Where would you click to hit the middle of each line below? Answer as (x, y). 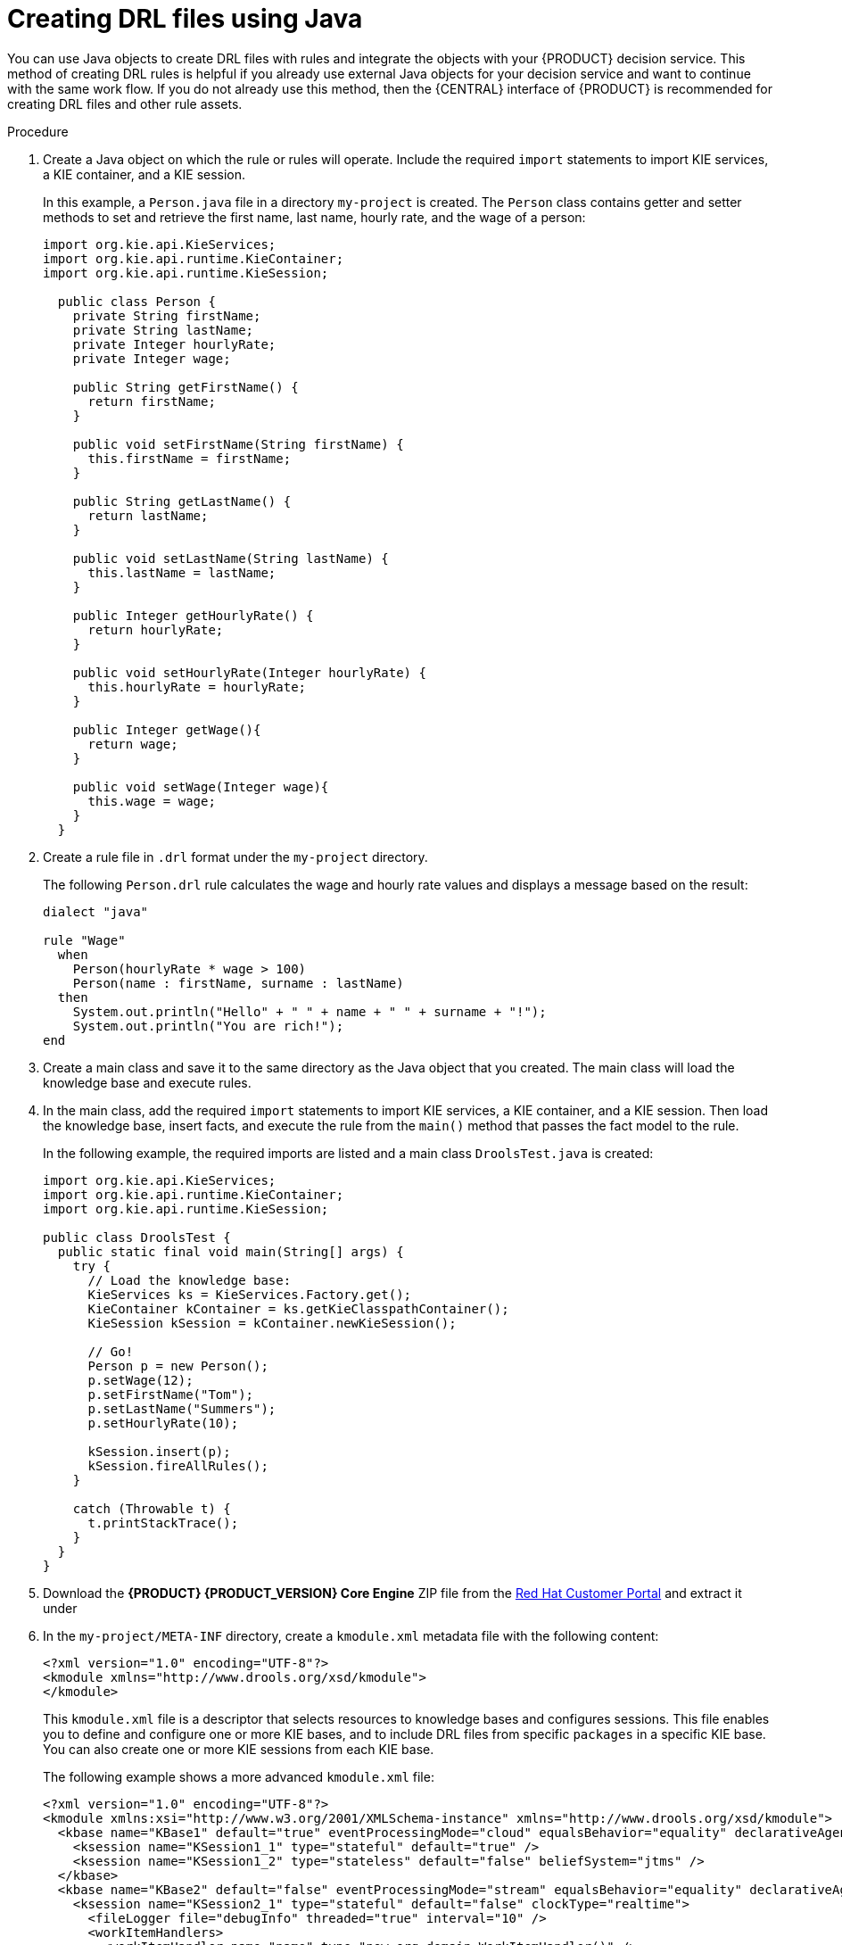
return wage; (133, 744)
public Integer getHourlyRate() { (193, 615)
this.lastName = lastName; (182, 572)
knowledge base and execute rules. (147, 1082)
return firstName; (152, 401)
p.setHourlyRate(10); (163, 1423)
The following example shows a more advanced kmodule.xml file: (239, 1776)
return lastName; (148, 515)
